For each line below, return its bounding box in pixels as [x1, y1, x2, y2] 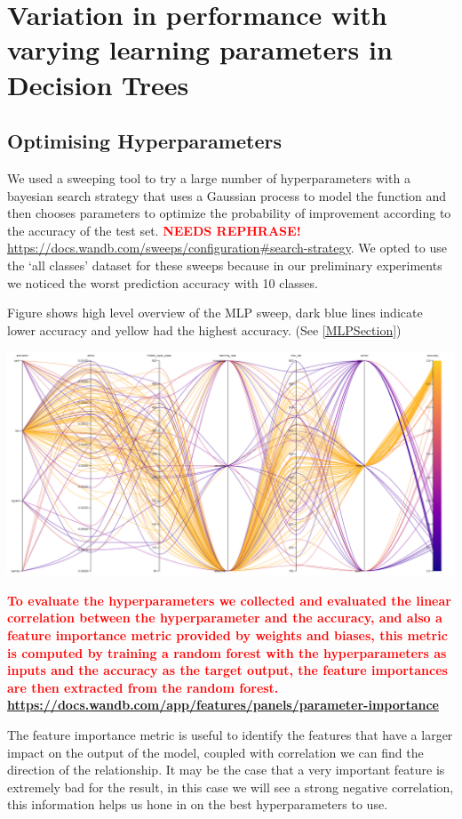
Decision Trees [7, 66, 189, 102]
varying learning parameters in [7, 31, 393, 68]
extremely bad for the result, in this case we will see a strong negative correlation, [7, 777, 454, 796]
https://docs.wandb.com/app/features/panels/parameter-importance [7, 695, 439, 714]
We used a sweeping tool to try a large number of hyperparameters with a [7, 168, 410, 187]
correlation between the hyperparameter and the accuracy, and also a [7, 608, 442, 627]
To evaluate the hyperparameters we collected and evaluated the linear [7, 590, 451, 609]
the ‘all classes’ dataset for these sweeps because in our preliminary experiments [7, 255, 442, 274]
